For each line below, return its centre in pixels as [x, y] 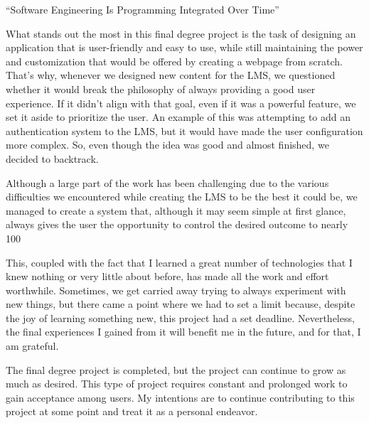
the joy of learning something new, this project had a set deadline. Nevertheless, [180, 317]
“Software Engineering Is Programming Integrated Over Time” [143, 9]
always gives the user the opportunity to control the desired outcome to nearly [177, 224]
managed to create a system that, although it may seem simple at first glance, [176, 210]
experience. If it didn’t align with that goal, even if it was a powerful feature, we [181, 103]
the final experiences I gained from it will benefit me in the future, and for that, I [183, 332]
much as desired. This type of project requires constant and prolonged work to [177, 384]
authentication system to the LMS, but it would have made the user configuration [184, 130]
